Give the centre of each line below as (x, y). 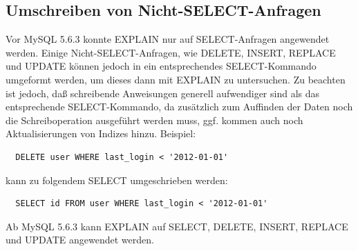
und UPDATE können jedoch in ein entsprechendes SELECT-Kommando (161, 66)
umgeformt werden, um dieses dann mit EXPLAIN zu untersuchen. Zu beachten (176, 79)
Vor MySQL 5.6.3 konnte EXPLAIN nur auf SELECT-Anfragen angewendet (168, 39)
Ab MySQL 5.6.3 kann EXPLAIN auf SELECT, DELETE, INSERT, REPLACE (177, 226)
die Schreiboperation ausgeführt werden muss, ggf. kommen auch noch (154, 120)
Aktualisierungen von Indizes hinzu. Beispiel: (101, 133)
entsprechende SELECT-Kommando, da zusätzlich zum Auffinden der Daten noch (179, 107)
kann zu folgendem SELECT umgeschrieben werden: (117, 180)
